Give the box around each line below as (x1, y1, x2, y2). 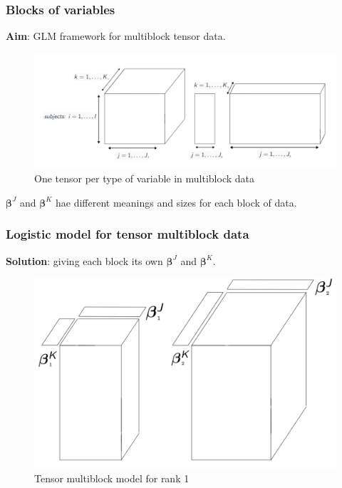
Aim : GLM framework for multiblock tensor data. (6, 28, 226, 43)
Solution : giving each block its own (6, 253, 163, 268)
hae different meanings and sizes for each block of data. (56, 194, 297, 209)
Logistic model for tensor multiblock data (6, 225, 249, 243)
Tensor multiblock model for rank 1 (34, 471, 190, 486)
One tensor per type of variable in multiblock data (34, 171, 254, 186)
